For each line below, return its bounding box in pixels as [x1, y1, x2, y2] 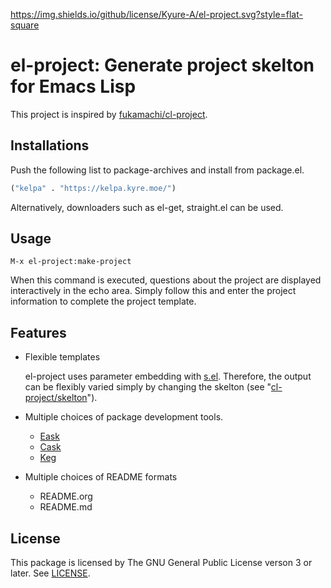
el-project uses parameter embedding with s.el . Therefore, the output [24, 370, 312, 383]
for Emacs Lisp [10, 75, 137, 98]
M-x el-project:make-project [10, 257, 132, 267]
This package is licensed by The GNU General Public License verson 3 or [10, 557, 313, 569]
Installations [10, 137, 90, 154]
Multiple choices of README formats [24, 471, 178, 483]
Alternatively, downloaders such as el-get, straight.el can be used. [10, 201, 284, 213]
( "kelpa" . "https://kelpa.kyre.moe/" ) [10, 183, 177, 193]
